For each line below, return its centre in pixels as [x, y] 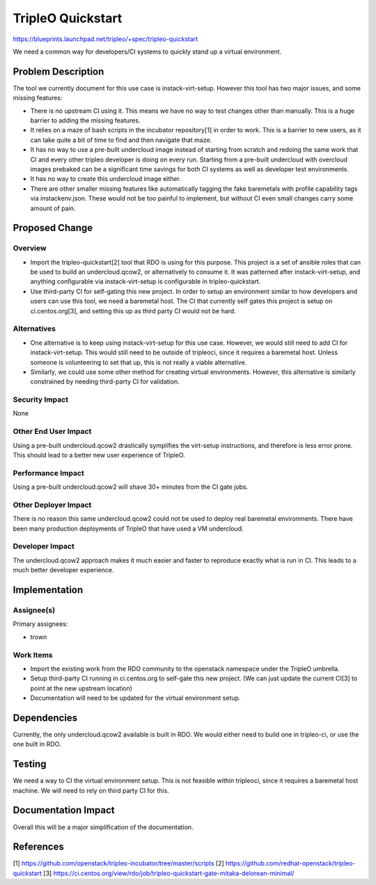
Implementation [48, 590]
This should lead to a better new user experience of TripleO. [99, 455]
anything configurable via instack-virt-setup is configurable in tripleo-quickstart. [146, 281]
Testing [30, 764]
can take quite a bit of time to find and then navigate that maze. [121, 140]
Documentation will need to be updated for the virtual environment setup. [135, 698]
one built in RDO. [37, 744]
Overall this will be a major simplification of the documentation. [103, 827]
